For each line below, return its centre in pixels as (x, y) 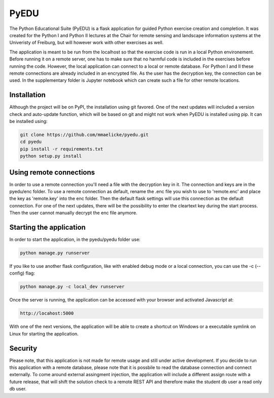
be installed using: (28, 121)
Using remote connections (52, 172)
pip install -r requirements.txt (62, 149)
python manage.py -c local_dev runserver (72, 287)
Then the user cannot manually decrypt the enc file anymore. (73, 213)
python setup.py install (51, 156)
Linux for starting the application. (44, 333)
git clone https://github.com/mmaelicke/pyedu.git (84, 134)
